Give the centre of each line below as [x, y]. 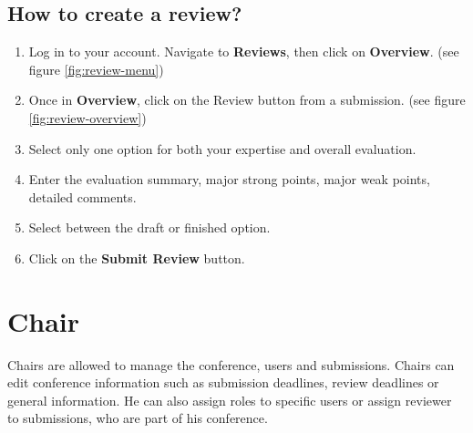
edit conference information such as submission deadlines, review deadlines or [223, 382]
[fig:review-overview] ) [87, 117]
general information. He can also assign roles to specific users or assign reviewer [230, 400]
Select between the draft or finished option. [149, 227]
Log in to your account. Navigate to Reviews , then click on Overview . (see [244, 52]
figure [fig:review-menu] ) [96, 69]
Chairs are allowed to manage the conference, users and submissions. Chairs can [231, 364]
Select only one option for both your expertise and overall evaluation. [222, 148]
